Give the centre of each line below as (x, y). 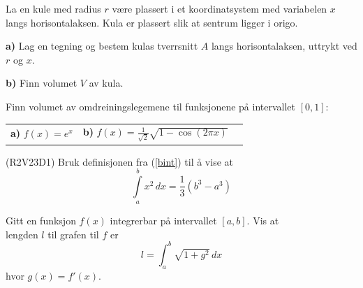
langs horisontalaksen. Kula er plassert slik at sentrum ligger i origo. (152, 22)
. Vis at (263, 221)
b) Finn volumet (42, 83)
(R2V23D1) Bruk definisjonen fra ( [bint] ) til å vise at (119, 161)
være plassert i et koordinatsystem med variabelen (220, 8)
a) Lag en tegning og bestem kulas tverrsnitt (102, 46)
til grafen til (73, 234)
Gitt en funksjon (41, 221)
